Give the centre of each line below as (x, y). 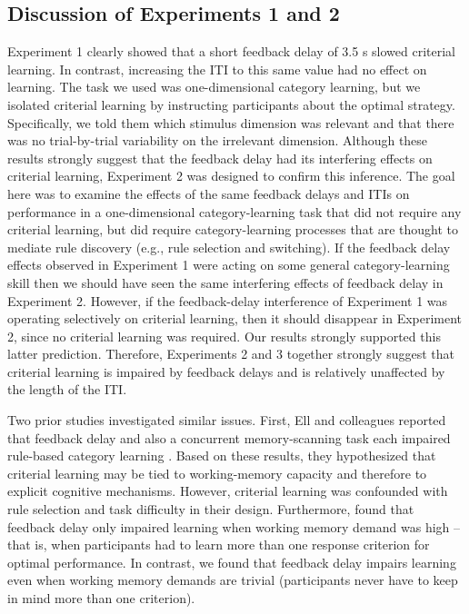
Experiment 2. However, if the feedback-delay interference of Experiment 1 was (228, 300)
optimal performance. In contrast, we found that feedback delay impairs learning (232, 562)
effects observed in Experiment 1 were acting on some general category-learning (229, 265)
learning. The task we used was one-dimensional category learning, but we (214, 87)
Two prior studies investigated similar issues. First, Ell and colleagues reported (227, 420)
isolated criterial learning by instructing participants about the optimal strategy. (231, 104)
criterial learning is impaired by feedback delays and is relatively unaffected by (226, 371)
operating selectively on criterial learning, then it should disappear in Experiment (235, 318)
